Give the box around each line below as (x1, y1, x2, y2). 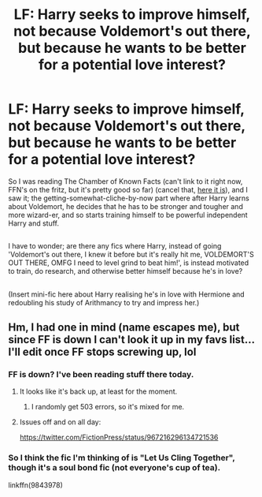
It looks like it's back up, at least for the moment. (19, 387, 178, 396)
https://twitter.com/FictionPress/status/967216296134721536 (19, 432, 219, 443)
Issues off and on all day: (19, 417, 101, 427)
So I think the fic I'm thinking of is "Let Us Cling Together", (8, 452, 235, 463)
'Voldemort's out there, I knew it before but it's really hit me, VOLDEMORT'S (8, 250, 254, 260)
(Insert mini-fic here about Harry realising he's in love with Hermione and (8, 290, 245, 299)
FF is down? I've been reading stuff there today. (8, 369, 194, 380)
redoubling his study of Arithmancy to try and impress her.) (8, 297, 200, 307)
